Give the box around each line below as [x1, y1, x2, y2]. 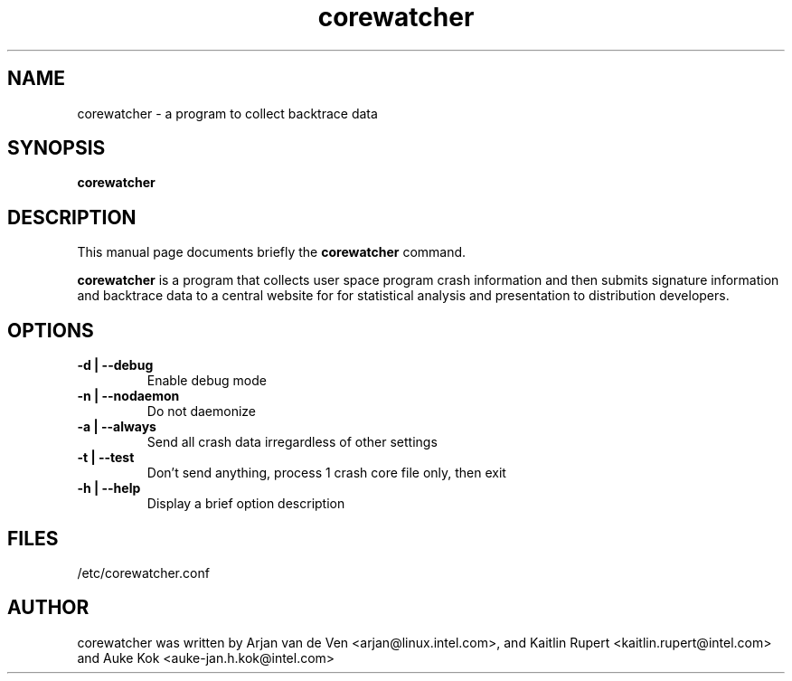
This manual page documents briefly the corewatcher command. [77, 244, 467, 260]
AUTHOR [7, 596, 90, 620]
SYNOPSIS [7, 137, 106, 160]
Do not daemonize [146, 403, 257, 420]
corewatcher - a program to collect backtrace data [77, 105, 378, 121]
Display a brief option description [146, 496, 345, 512]
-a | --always [77, 419, 156, 435]
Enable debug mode [146, 373, 267, 389]
